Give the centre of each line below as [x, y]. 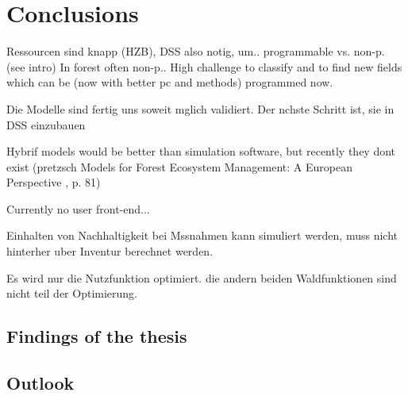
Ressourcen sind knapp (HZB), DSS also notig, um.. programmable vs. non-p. [196, 51]
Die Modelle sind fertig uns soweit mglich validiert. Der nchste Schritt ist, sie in [200, 108]
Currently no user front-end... [78, 208]
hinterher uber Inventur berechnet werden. [110, 251]
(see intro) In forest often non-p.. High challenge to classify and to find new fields [204, 66]
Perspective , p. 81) [54, 182]
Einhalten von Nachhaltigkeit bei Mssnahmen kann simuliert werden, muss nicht [202, 235]
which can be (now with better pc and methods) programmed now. [170, 82]
